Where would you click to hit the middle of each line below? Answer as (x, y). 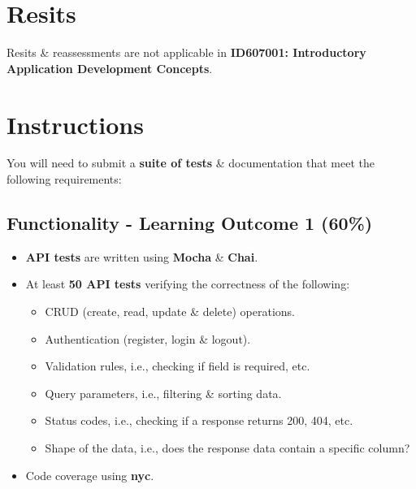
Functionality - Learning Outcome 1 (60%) (190, 223)
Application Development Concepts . (110, 68)
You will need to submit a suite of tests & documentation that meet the (191, 163)
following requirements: (64, 179)
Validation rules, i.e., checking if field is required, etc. (178, 366)
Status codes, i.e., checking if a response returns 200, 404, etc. (199, 420)
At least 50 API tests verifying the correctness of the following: (188, 284)
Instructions (75, 124)
